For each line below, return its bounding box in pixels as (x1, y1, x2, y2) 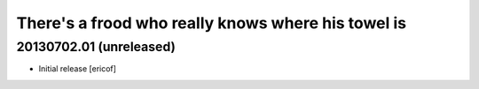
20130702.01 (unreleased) (16, 39, 177, 55)
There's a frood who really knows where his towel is (16, 13, 407, 33)
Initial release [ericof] (38, 63, 117, 74)
